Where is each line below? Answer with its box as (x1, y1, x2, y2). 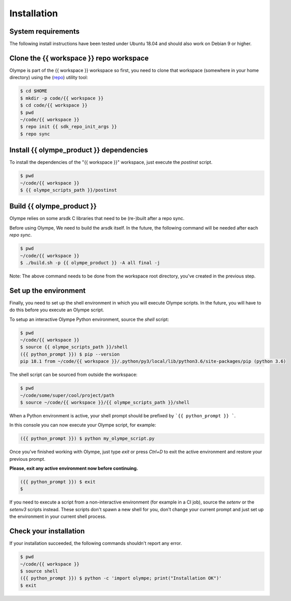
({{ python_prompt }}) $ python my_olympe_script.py (20, 436, 155, 441)
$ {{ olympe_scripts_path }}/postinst (20, 187, 117, 193)
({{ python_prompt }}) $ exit (20, 479, 96, 485)
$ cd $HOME (20, 88, 47, 94)
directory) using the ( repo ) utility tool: (9, 74, 88, 81)
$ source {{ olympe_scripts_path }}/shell (20, 344, 128, 350)
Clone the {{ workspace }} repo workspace (9, 54, 149, 62)
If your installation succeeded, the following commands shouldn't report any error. (9, 540, 182, 546)
